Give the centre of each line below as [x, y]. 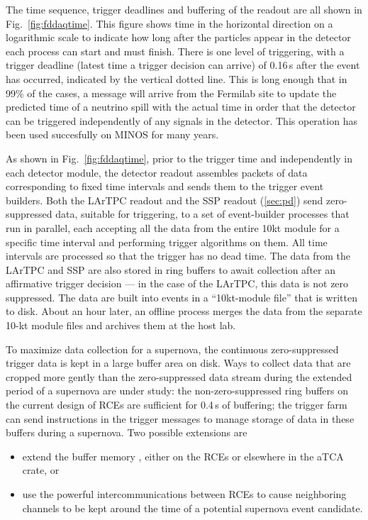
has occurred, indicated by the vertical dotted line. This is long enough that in [177, 78]
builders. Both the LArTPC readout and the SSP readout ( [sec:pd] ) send [165, 200]
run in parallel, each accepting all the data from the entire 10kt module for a [173, 227]
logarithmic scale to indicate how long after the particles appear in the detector [178, 37]
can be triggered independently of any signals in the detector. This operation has [182, 120]
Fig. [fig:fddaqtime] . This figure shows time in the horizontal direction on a [169, 23]
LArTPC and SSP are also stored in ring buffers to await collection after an [171, 269]
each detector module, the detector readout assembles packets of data [157, 172]
